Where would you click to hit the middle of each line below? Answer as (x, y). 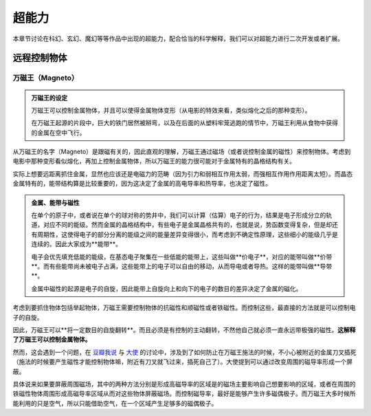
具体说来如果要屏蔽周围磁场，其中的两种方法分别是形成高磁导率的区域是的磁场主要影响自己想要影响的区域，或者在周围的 (184, 384)
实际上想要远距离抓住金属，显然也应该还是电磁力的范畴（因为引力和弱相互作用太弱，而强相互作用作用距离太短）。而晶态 (183, 174)
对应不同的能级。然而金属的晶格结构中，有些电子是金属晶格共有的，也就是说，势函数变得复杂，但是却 (188, 225)
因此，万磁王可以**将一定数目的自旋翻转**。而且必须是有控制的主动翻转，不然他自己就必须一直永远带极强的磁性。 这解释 (184, 329)
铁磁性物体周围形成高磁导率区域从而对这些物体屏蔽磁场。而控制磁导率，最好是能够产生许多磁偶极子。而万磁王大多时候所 (184, 394)
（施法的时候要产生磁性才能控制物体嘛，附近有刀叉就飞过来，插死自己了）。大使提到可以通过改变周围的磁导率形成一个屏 (183, 362)
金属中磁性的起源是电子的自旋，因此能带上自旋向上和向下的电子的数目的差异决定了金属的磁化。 (167, 288)
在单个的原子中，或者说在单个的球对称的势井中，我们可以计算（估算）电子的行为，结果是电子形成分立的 (179, 215)
